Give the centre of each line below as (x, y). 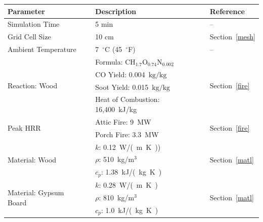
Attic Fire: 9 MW (123, 121)
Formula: (109, 61)
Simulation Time (34, 24)
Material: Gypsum (36, 192)
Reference (227, 11)
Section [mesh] (232, 37)
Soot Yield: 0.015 (122, 87)
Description (116, 11)
